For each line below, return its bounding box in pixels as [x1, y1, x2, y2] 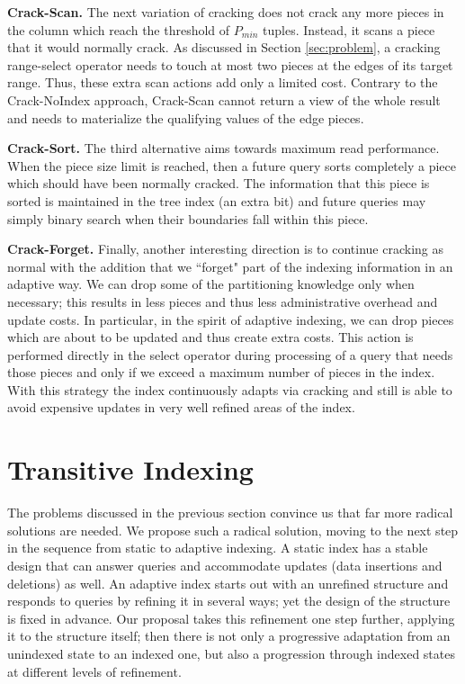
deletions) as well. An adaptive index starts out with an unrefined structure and [7, 573, 449, 592]
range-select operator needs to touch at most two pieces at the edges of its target [7, 55, 453, 74]
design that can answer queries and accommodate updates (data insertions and [7, 555, 443, 574]
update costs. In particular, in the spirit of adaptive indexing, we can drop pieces [7, 310, 454, 328]
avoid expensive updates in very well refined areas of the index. [7, 398, 355, 417]
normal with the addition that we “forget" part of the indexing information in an [7, 256, 453, 275]
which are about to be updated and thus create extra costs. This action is [7, 328, 414, 346]
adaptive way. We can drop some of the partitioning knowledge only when [7, 274, 415, 293]
